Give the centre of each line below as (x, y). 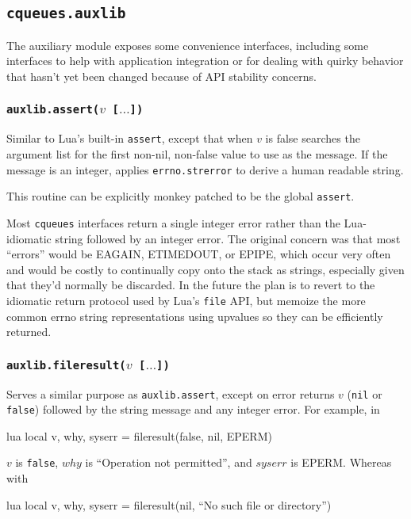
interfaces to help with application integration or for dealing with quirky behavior (205, 61)
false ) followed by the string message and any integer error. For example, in (193, 409)
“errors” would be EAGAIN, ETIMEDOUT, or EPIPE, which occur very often (199, 254)
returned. (29, 332)
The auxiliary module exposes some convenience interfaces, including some (188, 45)
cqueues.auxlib (66, 13)
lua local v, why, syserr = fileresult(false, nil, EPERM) (139, 435)
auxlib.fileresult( (66, 365)
